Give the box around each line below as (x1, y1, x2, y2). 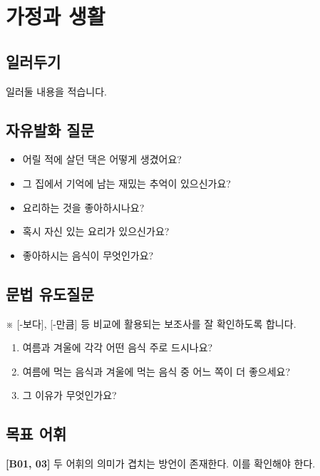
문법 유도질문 (6, 282, 94, 304)
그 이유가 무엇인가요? (22, 388, 117, 403)
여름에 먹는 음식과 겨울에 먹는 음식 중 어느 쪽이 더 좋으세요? (22, 363, 291, 378)
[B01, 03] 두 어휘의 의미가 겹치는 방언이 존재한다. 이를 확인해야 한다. (6, 456, 316, 471)
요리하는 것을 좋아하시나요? (22, 200, 145, 214)
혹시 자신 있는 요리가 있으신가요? (22, 224, 170, 239)
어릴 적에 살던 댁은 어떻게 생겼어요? (22, 152, 182, 167)
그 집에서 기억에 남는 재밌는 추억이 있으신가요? (22, 175, 231, 190)
